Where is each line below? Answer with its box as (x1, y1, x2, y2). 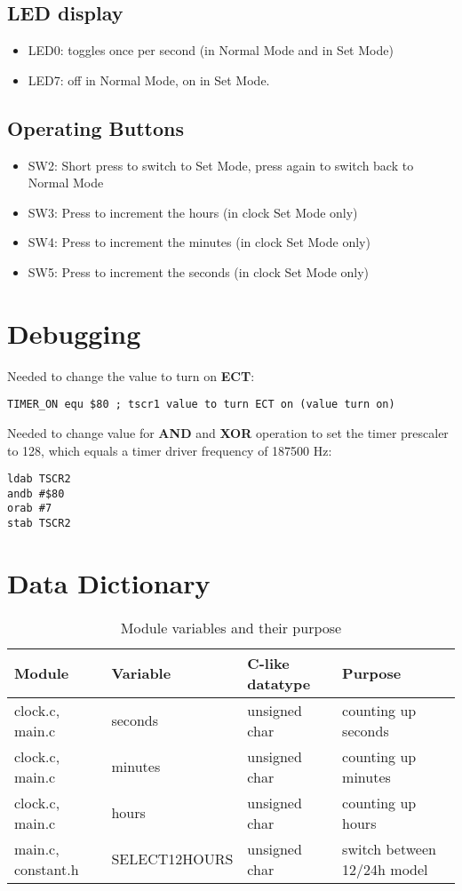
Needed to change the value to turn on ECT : (7, 366, 255, 385)
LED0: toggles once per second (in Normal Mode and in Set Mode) (28, 41, 394, 60)
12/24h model (342, 858, 428, 879)
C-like (247, 652, 290, 673)
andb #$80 (7, 487, 65, 500)
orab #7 (7, 502, 52, 515)
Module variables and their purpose (120, 617, 342, 638)
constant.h (14, 858, 79, 879)
